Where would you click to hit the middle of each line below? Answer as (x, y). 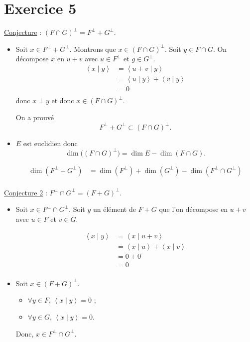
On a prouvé (35, 117)
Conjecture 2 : (26, 192)
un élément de (114, 209)
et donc (63, 100)
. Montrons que (93, 49)
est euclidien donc (50, 143)
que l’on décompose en (193, 209)
